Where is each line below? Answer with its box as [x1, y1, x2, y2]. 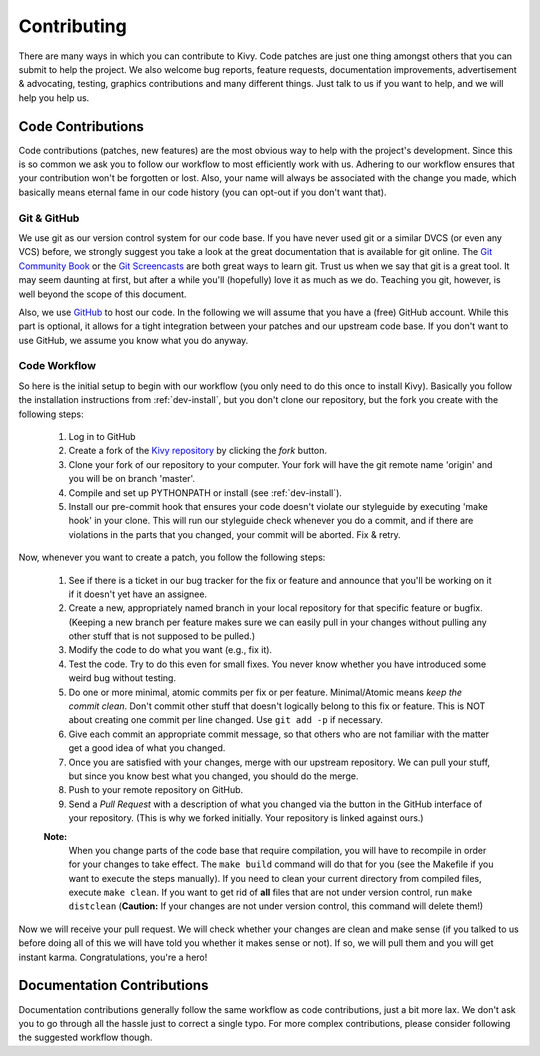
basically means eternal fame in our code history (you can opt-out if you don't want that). [18, 186, 387, 198]
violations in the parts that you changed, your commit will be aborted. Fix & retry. [68, 528, 402, 540]
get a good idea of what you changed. [68, 742, 226, 754]
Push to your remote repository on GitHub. [68, 784, 244, 796]
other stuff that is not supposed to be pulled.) [68, 630, 255, 642]
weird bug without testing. [68, 672, 177, 684]
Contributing [18, 15, 127, 37]
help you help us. [18, 91, 90, 104]
